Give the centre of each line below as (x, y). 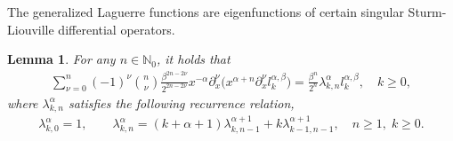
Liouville (31, 29)
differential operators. (117, 29)
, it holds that (193, 59)
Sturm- (427, 12)
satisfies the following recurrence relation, (181, 102)
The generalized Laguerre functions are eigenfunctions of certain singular (206, 12)
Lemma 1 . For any (61, 59)
